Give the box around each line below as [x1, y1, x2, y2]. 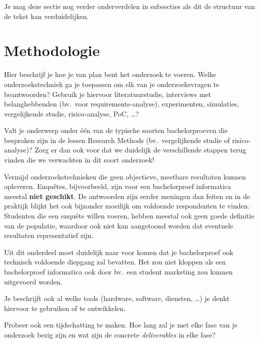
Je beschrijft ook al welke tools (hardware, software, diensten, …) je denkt [4, 293, 230, 303]
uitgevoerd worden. [4, 276, 62, 286]
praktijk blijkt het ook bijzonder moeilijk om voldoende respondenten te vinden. [4, 200, 250, 211]
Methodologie [4, 40, 100, 60]
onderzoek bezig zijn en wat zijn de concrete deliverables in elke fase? [4, 329, 215, 339]
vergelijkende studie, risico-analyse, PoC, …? [4, 108, 139, 118]
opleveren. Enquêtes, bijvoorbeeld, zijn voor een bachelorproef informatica [4, 181, 231, 191]
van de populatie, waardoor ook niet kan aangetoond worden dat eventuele [4, 220, 233, 230]
